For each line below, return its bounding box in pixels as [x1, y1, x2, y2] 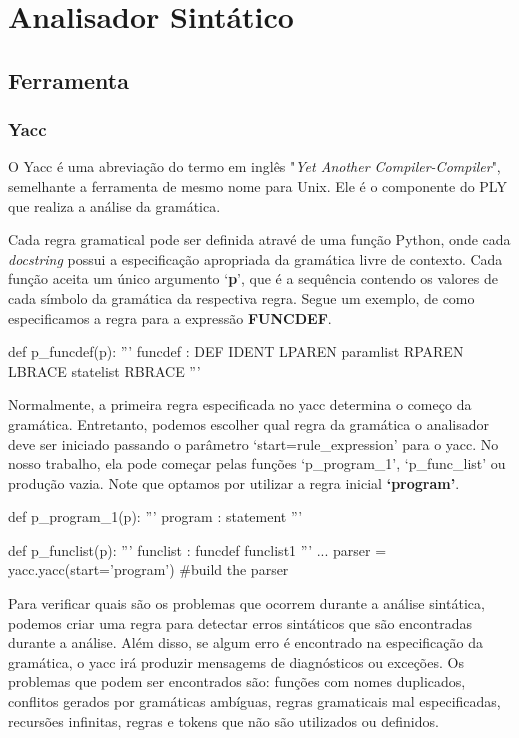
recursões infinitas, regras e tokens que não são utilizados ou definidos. [8, 710, 439, 731]
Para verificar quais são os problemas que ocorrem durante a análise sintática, [8, 593, 485, 614]
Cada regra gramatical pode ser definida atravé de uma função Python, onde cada [8, 229, 511, 250]
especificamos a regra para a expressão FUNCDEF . [8, 307, 332, 328]
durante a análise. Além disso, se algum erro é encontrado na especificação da [8, 632, 483, 653]
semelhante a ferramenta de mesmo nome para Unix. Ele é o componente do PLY [8, 175, 507, 196]
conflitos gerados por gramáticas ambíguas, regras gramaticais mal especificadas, [8, 691, 501, 712]
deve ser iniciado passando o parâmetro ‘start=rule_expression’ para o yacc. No [8, 433, 499, 454]
